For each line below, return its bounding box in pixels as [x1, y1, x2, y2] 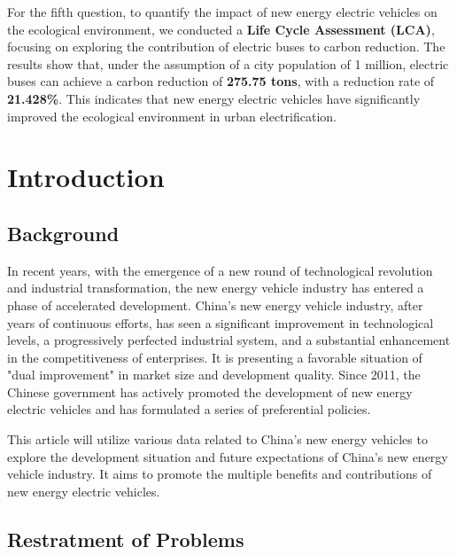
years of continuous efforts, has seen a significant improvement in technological [7, 313, 434, 332]
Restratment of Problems [7, 525, 244, 552]
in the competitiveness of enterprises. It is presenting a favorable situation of [7, 348, 422, 366]
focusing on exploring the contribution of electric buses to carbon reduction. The [7, 37, 445, 56]
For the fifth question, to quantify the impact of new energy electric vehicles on [7, 3, 438, 20]
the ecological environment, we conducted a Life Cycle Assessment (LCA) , [7, 20, 435, 38]
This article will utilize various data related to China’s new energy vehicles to [7, 430, 428, 449]
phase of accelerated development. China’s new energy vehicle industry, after [7, 295, 423, 314]
